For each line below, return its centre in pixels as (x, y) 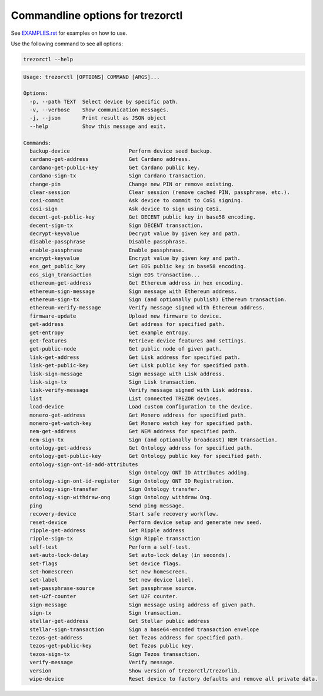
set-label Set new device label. (112, 580)
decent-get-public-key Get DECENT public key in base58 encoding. (143, 217)
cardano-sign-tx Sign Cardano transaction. (118, 176)
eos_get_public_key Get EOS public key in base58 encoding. (138, 266)
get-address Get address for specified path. (127, 324)
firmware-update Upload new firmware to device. (126, 316)
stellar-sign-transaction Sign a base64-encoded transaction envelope (144, 629)
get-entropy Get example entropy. (110, 332)
